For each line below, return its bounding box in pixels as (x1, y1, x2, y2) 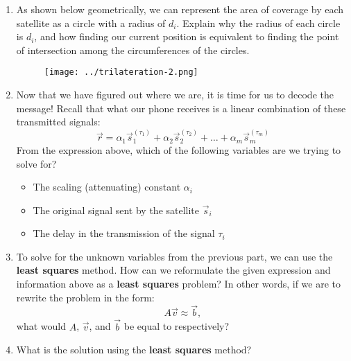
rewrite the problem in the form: (16, 290, 155, 304)
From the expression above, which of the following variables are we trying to (16, 142, 341, 157)
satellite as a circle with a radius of (16, 15, 166, 30)
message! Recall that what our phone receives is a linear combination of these (16, 100, 346, 115)
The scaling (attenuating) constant (33, 179, 181, 194)
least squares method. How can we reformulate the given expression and (16, 263, 331, 277)
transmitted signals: (16, 114, 101, 129)
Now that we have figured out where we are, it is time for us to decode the (16, 87, 334, 102)
